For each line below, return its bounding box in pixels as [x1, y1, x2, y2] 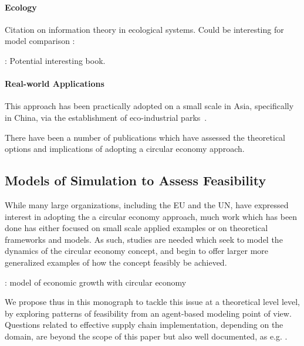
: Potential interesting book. [5, 54, 106, 66]
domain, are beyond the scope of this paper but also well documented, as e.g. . [5, 330, 288, 342]
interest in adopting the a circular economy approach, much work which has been [5, 210, 298, 222]
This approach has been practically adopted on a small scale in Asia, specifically [5, 100, 294, 112]
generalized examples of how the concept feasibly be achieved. [5, 256, 227, 268]
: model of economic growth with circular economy [5, 276, 187, 288]
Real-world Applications [5, 77, 104, 90]
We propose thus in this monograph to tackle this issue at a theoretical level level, [5, 296, 300, 308]
